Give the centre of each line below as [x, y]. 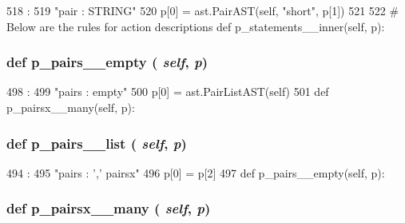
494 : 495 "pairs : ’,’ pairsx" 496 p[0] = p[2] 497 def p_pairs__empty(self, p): [196, 172]
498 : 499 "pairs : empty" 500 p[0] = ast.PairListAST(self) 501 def [168, 92]
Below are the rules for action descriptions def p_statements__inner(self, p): [196, 26]
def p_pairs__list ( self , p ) [97, 143]
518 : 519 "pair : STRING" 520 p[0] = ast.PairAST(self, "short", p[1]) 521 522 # [203, 10]
